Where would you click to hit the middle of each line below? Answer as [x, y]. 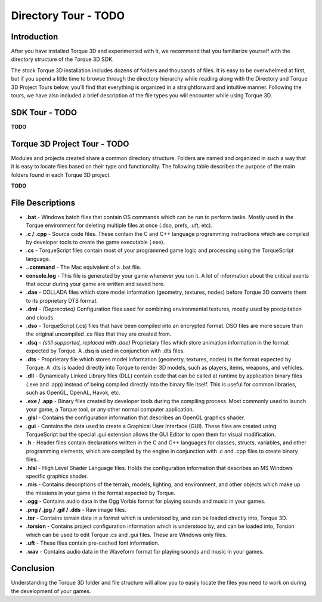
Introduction [35, 37]
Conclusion [33, 568]
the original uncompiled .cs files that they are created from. [99, 334]
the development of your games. [51, 591]
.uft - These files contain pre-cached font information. [93, 543]
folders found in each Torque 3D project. [61, 175]
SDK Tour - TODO [44, 113]
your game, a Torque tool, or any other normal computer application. [110, 409]
